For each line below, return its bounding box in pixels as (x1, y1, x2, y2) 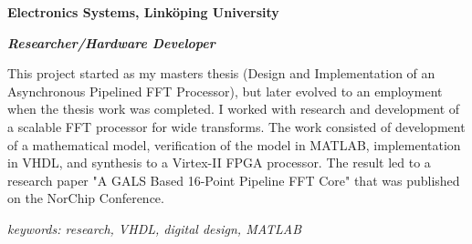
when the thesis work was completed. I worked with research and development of (7, 99, 460, 118)
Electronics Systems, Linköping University (7, 3, 279, 21)
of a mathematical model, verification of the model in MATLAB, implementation (7, 135, 461, 154)
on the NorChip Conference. (7, 188, 164, 208)
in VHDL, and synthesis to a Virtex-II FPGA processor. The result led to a (7, 153, 431, 172)
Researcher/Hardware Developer (7, 33, 215, 52)
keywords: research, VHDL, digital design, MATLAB (7, 219, 302, 238)
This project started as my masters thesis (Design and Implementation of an (7, 64, 435, 83)
